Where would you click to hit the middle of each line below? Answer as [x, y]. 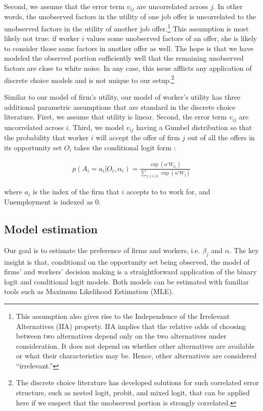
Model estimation [51, 229]
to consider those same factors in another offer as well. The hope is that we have [129, 48]
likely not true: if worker [42, 38]
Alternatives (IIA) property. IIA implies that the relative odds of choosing [131, 326]
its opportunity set [33, 147]
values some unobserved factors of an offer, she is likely [172, 38]
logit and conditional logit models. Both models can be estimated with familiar [126, 281]
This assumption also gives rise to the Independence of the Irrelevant [123, 316]
